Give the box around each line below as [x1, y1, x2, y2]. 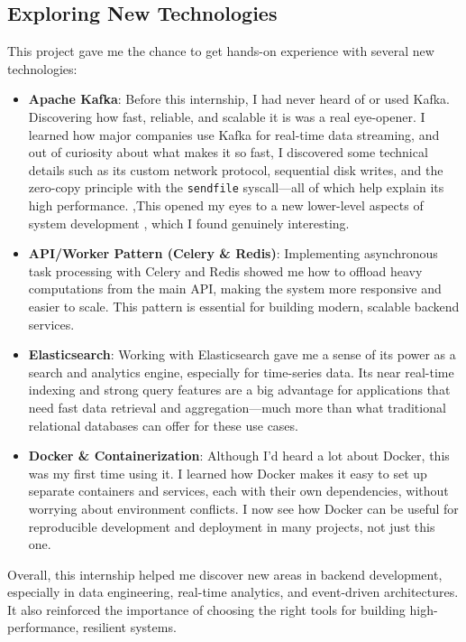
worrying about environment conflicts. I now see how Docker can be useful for [28, 498, 459, 517]
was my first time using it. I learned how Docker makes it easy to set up [28, 463, 427, 482]
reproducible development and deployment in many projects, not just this [28, 516, 435, 535]
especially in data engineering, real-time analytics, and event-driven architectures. [7, 582, 459, 601]
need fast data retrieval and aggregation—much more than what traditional [28, 397, 446, 416]
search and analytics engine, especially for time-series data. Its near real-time [28, 362, 454, 381]
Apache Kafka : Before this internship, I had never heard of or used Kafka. [28, 89, 450, 108]
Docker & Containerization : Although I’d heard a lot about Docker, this [28, 446, 450, 465]
